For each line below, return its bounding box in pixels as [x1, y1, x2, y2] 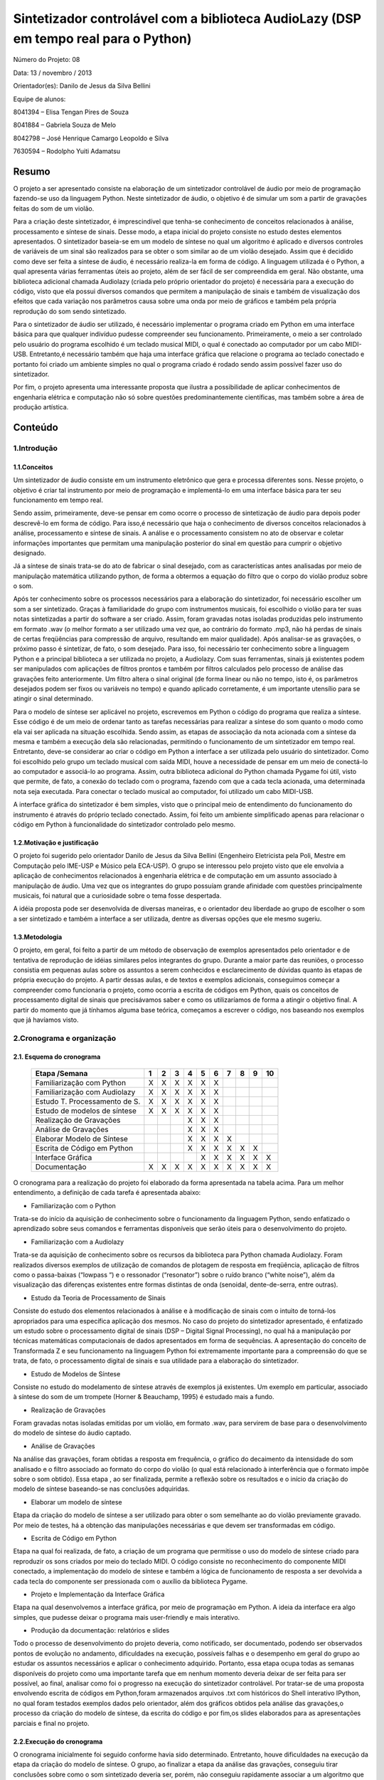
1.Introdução [13, 443, 58, 453]
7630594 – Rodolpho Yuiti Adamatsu [13, 147, 121, 156]
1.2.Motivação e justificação [13, 839, 99, 847]
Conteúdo [13, 422, 58, 434]
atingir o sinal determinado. [13, 694, 94, 703]
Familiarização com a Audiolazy [31, 1237, 124, 1246]
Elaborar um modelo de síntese [31, 1497, 122, 1506]
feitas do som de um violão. [13, 204, 95, 213]
